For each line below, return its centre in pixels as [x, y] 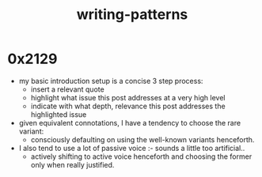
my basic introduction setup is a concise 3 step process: [111, 81]
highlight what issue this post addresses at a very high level [128, 97]
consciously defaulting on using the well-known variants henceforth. [142, 139]
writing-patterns [132, 15]
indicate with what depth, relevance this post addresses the [128, 106]
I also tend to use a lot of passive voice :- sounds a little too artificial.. [132, 148]
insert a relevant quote [67, 89]
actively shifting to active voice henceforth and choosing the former [141, 156]
